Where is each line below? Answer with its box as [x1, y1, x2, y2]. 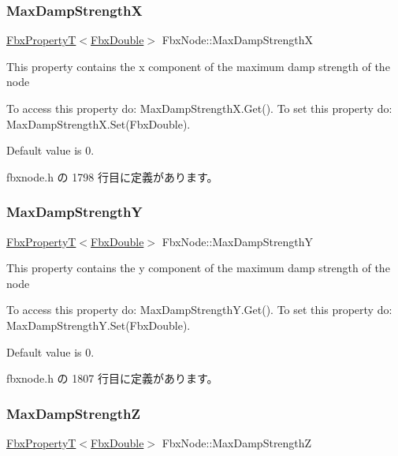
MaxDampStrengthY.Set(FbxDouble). [6, 316, 191, 333]
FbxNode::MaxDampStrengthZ [162, 434, 312, 450]
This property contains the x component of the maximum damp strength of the [6, 58, 390, 74]
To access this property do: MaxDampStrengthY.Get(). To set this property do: [6, 301, 392, 318]
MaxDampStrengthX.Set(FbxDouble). [6, 115, 191, 132]
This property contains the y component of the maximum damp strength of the [6, 260, 390, 276]
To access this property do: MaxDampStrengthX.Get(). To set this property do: [6, 100, 392, 116]
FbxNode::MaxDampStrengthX [162, 32, 314, 48]
